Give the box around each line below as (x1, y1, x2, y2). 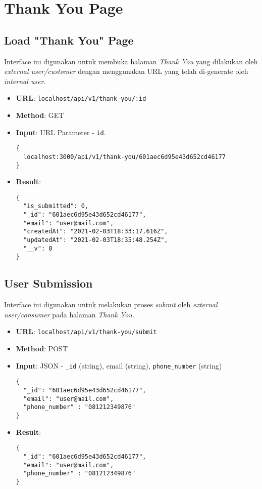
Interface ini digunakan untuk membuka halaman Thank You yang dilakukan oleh (4, 56, 258, 66)
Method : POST (16, 343, 68, 354)
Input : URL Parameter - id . (16, 127, 106, 137)
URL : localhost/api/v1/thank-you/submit (16, 326, 157, 337)
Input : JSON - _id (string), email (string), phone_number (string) (16, 360, 222, 371)
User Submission (4, 275, 93, 291)
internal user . (4, 75, 46, 86)
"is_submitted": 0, (23, 202, 88, 210)
